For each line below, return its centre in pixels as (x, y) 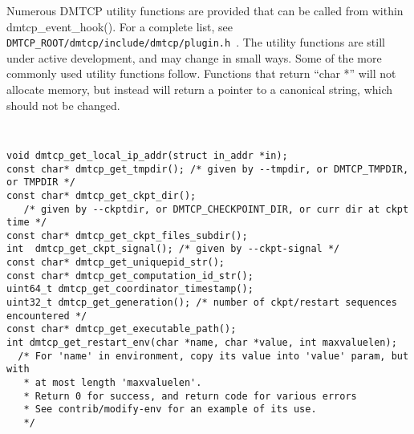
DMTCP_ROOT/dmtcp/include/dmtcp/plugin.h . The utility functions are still (196, 42)
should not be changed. (63, 105)
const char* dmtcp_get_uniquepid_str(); (116, 263)
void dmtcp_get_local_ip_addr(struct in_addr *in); (147, 155)
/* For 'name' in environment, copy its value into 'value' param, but (213, 356)
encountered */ (47, 316)
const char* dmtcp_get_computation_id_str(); (130, 276)
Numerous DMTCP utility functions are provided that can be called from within (205, 10)
